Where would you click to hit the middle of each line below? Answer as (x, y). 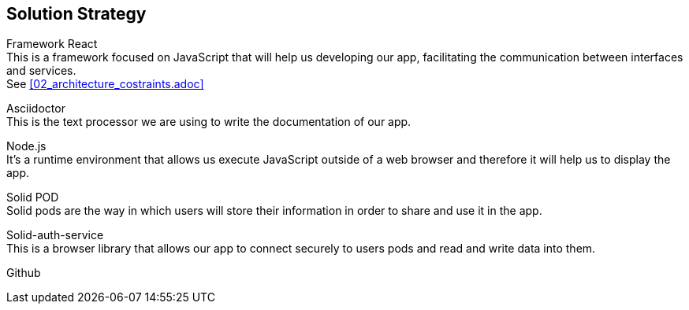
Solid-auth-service (55, 235)
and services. (41, 71)
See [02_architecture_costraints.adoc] (105, 84)
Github (24, 273)
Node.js (26, 146)
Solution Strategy (76, 14)
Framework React (52, 44)
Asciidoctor (36, 109)
